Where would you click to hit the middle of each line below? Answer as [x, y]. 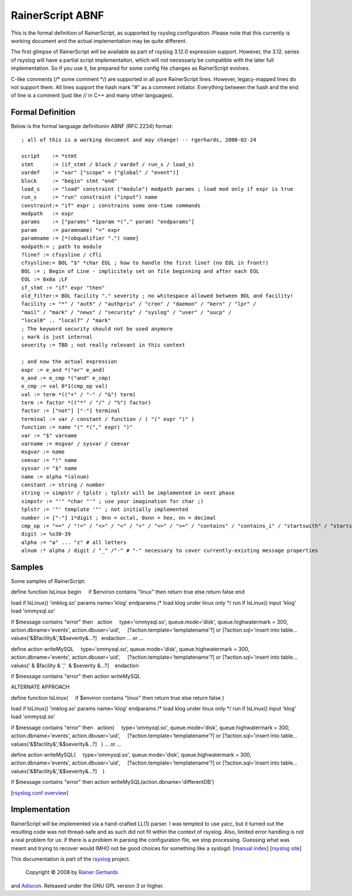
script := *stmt [49, 156]
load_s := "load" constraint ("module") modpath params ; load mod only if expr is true [157, 189]
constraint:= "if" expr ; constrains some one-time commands [111, 205]
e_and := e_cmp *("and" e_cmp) [66, 378]
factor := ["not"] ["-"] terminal [71, 411]
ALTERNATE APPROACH [40, 687]
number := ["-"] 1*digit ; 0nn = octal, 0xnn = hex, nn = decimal [119, 518]
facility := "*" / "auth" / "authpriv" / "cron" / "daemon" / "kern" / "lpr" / [139, 304]
